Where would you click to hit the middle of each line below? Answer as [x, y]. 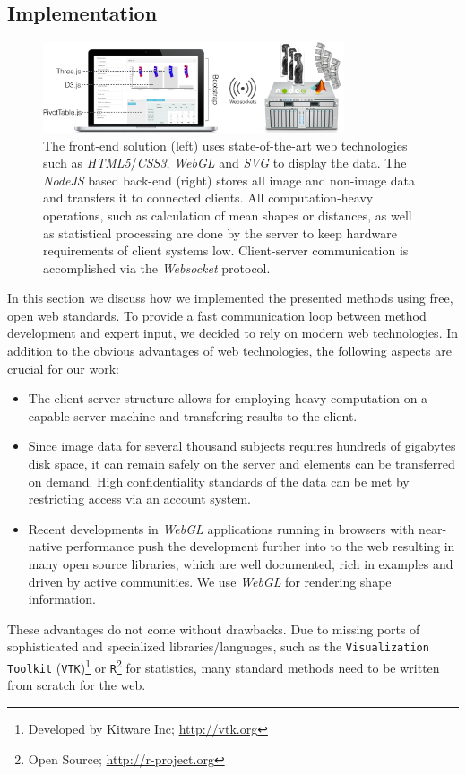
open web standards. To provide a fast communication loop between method [217, 315]
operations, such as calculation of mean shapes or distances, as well [228, 215]
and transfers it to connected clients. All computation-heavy [208, 198]
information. [62, 599]
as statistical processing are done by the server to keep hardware [220, 232]
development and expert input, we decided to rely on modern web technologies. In [233, 333]
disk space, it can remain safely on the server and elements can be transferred [242, 464]
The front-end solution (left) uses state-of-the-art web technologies [225, 145]
